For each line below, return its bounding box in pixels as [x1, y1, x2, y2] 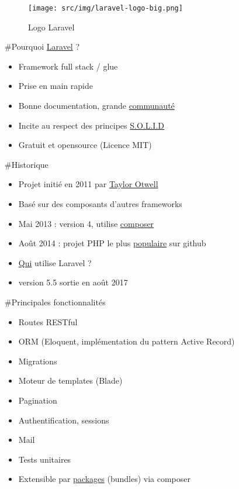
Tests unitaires [18, 453, 71, 465]
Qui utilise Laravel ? [18, 256, 92, 268]
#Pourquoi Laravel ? [5, 40, 80, 53]
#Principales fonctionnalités [5, 295, 106, 308]
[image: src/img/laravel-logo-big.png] [28, 4, 183, 12]
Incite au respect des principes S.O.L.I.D [18, 119, 165, 131]
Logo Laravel [28, 20, 75, 33]
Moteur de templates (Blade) [18, 374, 123, 387]
